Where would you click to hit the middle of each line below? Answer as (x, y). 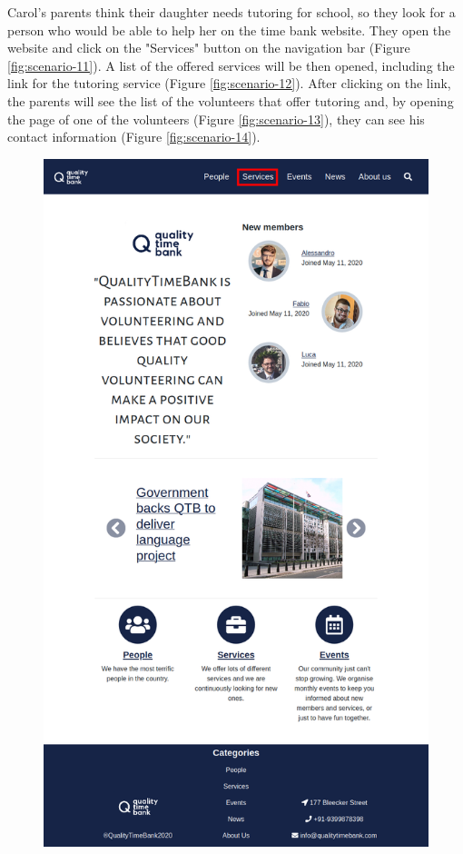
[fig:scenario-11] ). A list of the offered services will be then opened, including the (231, 65)
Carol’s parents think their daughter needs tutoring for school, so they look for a (231, 12)
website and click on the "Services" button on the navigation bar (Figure (209, 48)
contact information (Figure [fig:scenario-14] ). (134, 137)
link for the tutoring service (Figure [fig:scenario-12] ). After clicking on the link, (229, 83)
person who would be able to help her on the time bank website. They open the (229, 30)
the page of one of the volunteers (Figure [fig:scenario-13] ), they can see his (216, 119)
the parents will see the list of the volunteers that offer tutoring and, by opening (231, 100)
